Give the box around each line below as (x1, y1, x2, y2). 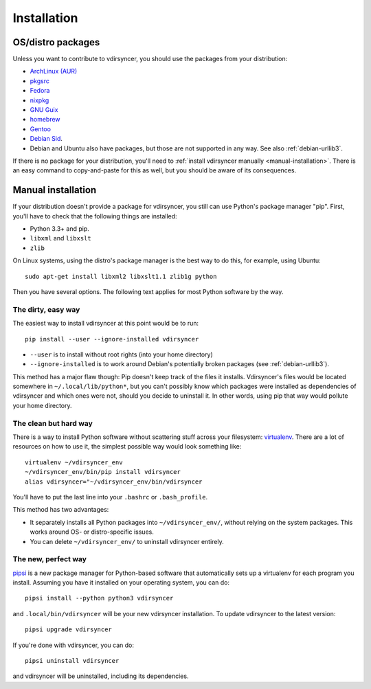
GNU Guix (30, 106, 58, 114)
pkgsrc (30, 76, 49, 85)
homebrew (30, 115, 61, 124)
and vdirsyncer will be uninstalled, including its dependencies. (12, 672, 189, 680)
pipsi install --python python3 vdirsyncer (25, 594, 174, 602)
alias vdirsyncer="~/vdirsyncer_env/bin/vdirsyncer (25, 477, 203, 486)
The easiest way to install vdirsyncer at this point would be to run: (12, 319, 199, 328)
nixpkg (30, 96, 49, 104)
